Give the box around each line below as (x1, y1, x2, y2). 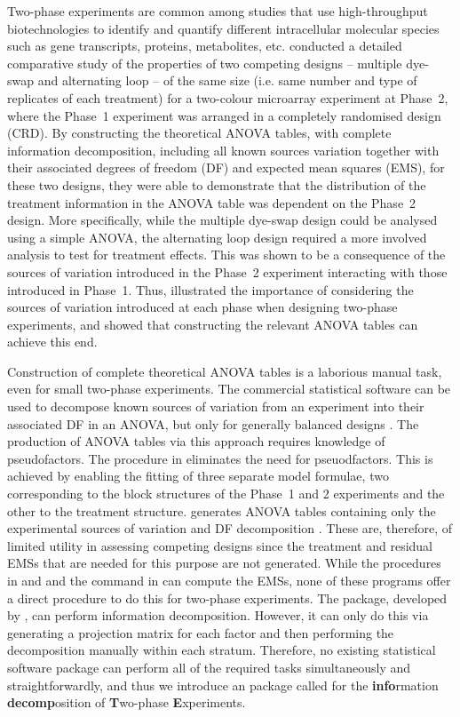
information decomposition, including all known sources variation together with (7, 140, 440, 159)
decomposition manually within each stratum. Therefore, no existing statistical (7, 641, 436, 659)
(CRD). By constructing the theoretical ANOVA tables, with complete (7, 123, 392, 142)
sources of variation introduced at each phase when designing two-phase (7, 298, 398, 316)
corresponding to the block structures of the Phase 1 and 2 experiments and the (7, 484, 445, 503)
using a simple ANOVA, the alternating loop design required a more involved (7, 227, 427, 246)
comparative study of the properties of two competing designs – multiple (7, 53, 402, 72)
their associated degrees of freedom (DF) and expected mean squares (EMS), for (7, 158, 445, 177)
